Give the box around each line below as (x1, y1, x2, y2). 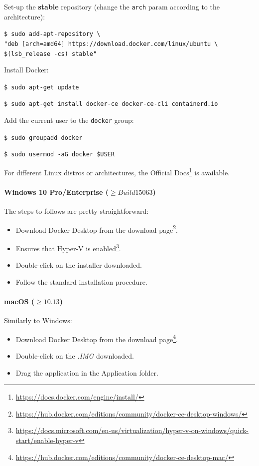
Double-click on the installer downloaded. (15, 260, 142, 270)
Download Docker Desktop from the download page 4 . (15, 332, 178, 344)
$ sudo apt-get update (4, 83, 79, 91)
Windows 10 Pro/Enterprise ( (4, 186, 109, 197)
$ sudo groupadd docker (4, 134, 83, 141)
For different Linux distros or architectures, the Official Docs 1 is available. (4, 166, 230, 177)
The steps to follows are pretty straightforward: (4, 206, 149, 216)
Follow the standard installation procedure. (15, 276, 147, 287)
